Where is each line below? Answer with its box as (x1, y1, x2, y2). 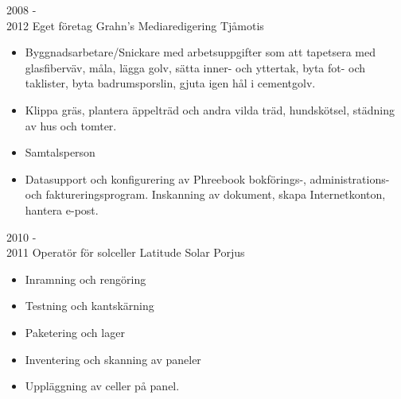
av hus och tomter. (25, 117, 117, 134)
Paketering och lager (25, 323, 125, 340)
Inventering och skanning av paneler (25, 351, 201, 367)
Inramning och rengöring (25, 270, 146, 287)
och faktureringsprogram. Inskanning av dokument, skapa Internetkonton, (25, 186, 386, 203)
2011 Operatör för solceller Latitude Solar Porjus (6, 244, 245, 261)
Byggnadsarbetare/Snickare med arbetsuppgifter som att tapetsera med (25, 44, 376, 60)
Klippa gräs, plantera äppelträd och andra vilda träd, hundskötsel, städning (25, 101, 395, 118)
